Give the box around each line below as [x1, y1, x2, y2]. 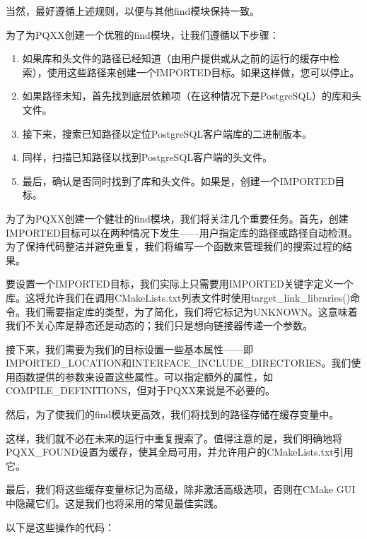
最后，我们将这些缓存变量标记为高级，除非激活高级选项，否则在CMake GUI [6, 482, 356, 497]
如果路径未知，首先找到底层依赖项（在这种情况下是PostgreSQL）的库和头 [22, 88, 362, 103]
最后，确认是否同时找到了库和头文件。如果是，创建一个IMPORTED [22, 173, 335, 188]
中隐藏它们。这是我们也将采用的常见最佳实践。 [6, 496, 223, 511]
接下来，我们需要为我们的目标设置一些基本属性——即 [6, 341, 253, 356]
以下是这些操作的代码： [6, 519, 115, 534]
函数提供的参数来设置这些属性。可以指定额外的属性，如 [15, 369, 273, 384]
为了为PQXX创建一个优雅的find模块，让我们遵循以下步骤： [6, 27, 279, 42]
